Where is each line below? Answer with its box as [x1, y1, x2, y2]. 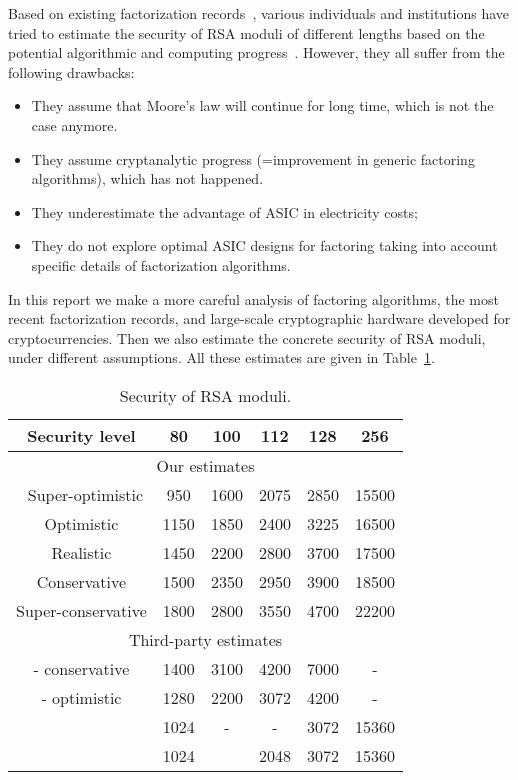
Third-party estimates [128, 627, 283, 651]
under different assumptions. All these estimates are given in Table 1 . [8, 347, 435, 368]
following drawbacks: [8, 61, 135, 82]
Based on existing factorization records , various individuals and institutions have [8, 3, 510, 23]
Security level [27, 423, 136, 447]
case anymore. [31, 114, 118, 135]
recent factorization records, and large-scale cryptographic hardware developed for [8, 308, 511, 329]
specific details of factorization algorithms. [31, 254, 291, 275]
